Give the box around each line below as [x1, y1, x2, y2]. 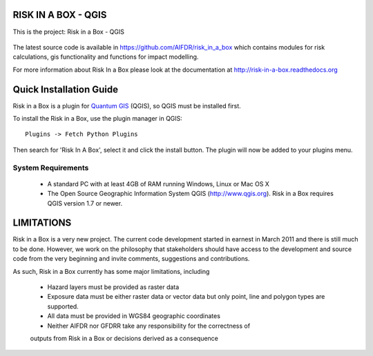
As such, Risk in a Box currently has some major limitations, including [12, 267, 210, 275]
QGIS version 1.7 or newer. [47, 199, 123, 207]
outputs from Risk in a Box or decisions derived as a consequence [30, 334, 219, 342]
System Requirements [12, 163, 89, 172]
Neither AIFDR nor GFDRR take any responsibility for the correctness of [47, 322, 251, 330]
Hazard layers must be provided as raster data [47, 283, 180, 291]
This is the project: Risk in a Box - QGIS [12, 28, 124, 36]
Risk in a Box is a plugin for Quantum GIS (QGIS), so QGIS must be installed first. [12, 101, 241, 110]
